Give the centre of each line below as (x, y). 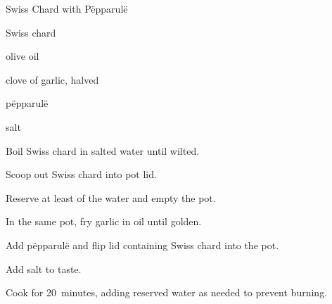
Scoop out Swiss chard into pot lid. (81, 174)
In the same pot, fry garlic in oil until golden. (104, 221)
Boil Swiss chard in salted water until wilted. (103, 150)
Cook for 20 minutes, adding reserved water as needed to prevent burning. (167, 292)
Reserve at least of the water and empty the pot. (111, 197)
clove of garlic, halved (52, 79)
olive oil (23, 56)
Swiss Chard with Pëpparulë (67, 8)
